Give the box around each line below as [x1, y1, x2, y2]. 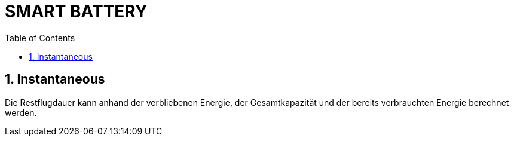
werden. [5, 107, 37, 118]
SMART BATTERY [5, 1, 148, 22]
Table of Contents [5, 32, 75, 43]
